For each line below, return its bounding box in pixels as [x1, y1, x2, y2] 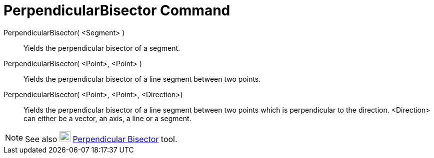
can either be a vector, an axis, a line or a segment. [23, 114, 191, 123]
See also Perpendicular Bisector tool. [25, 134, 177, 144]
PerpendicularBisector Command [3, 2, 230, 19]
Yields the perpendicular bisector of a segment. [23, 43, 180, 52]
